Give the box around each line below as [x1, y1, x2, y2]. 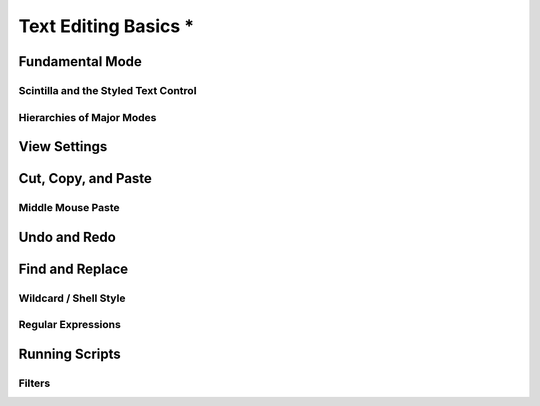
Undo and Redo [18, 228, 117, 245]
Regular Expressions [18, 318, 122, 332]
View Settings [18, 138, 108, 155]
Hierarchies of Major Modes [18, 110, 157, 124]
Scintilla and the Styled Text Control [18, 83, 197, 97]
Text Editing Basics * [18, 15, 195, 37]
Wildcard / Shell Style [18, 291, 126, 305]
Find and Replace [18, 260, 129, 277]
